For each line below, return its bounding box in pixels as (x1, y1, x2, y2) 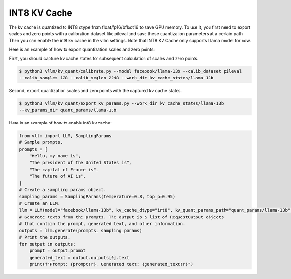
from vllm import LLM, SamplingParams (19, 133, 112, 138)
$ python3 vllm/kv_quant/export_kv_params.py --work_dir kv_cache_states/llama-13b (19, 101, 224, 106)
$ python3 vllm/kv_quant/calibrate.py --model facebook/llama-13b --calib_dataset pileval (19, 68, 242, 74)
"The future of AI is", (29, 173, 86, 179)
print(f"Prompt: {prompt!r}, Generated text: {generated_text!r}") (29, 262, 194, 267)
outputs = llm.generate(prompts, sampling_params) (19, 228, 143, 233)
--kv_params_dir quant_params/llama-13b (19, 107, 116, 113)
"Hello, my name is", (29, 153, 81, 158)
